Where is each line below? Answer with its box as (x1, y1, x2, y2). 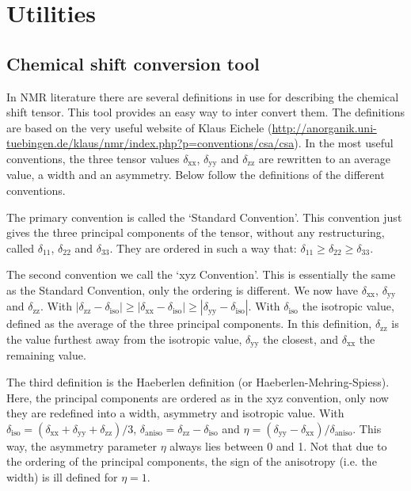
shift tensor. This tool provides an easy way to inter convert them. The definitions (6, 104, 405, 120)
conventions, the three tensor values (6, 150, 180, 166)
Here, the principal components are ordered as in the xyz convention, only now (6, 389, 389, 405)
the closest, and (263, 331, 339, 348)
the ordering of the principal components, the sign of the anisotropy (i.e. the (6, 453, 377, 470)
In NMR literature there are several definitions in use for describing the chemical (6, 88, 399, 105)
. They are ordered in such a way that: (109, 239, 297, 256)
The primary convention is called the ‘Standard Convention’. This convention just (6, 208, 402, 225)
